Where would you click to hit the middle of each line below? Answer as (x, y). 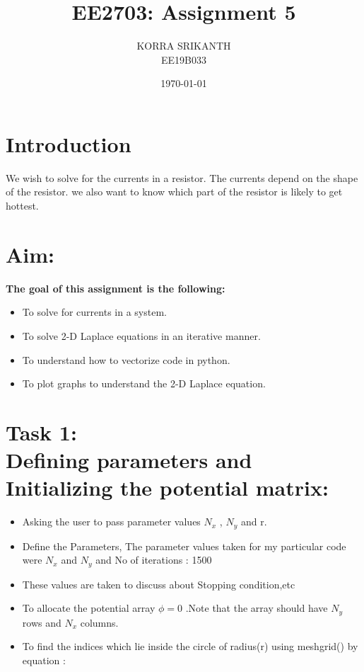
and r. (254, 522)
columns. (99, 622)
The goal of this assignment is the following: (116, 288)
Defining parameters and (129, 460)
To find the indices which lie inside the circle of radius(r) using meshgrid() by (190, 646)
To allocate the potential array (89, 608)
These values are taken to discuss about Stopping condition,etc (159, 584)
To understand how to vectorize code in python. (126, 359)
